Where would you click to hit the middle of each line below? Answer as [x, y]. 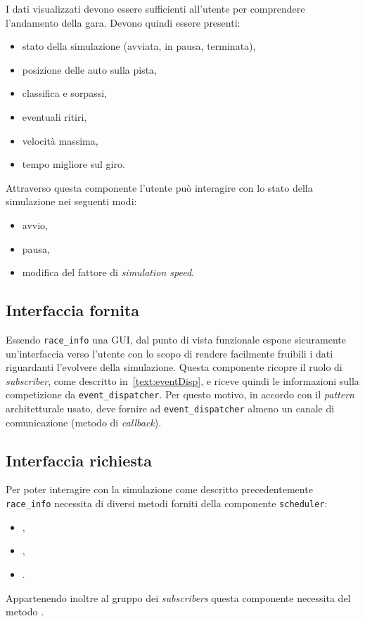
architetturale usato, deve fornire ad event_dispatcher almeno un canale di [170, 408]
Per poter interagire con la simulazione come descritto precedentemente [159, 489]
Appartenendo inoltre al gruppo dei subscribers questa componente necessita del [178, 597]
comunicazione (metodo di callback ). [84, 422]
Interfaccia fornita [73, 310]
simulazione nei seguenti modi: [71, 201]
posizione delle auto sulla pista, [89, 69]
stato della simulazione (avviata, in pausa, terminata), [139, 46]
